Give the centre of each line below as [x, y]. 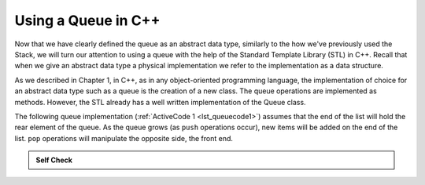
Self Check [54, 160]
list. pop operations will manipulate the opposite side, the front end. [124, 138]
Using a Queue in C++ [87, 20]
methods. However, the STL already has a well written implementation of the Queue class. [160, 102]
